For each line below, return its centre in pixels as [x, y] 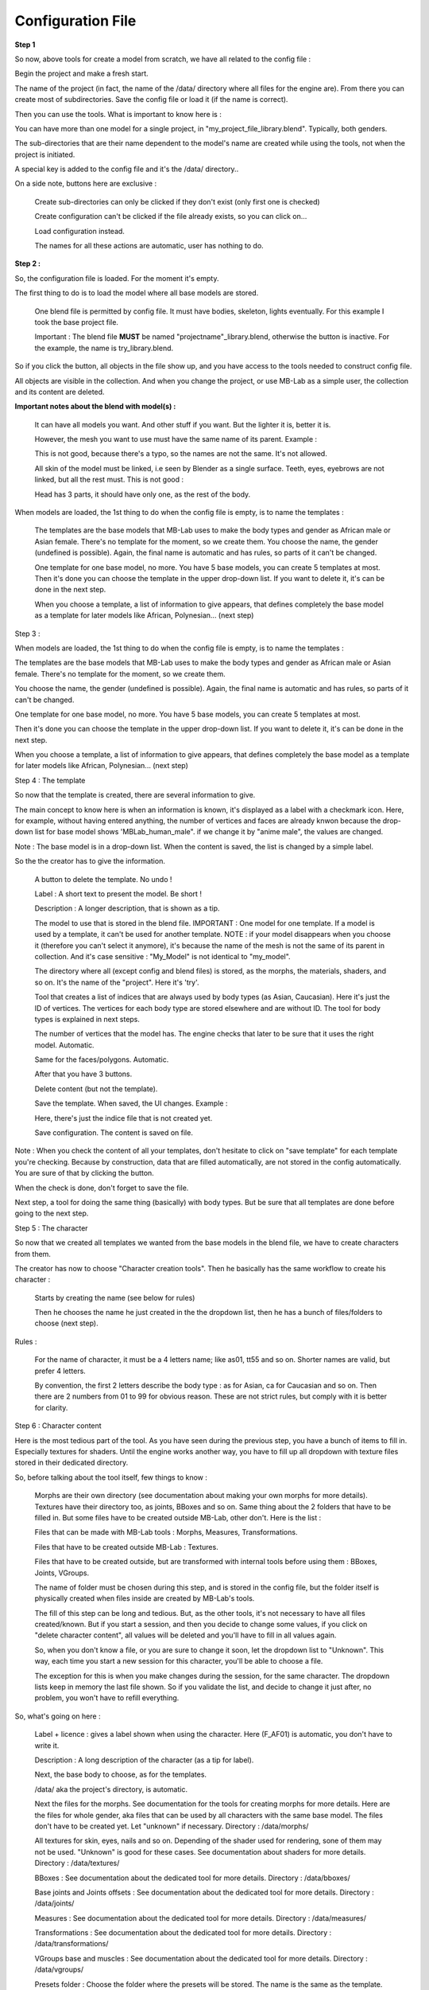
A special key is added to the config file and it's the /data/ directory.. [127, 169]
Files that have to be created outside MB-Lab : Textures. [126, 1547]
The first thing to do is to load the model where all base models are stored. [137, 293]
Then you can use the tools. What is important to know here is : [118, 114]
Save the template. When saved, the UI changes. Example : [131, 1103]
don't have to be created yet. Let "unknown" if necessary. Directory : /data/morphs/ [172, 1826]
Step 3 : [27, 634]
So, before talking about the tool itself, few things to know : [111, 1477]
